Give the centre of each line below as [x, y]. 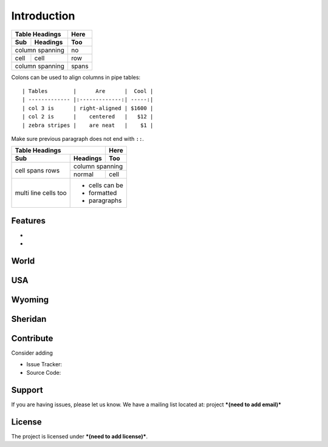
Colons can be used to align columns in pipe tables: [76, 77]
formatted [103, 193]
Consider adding [32, 353]
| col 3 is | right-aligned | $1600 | [88, 108]
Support [27, 390]
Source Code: [44, 372]
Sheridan [29, 319]
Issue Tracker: [44, 364]
